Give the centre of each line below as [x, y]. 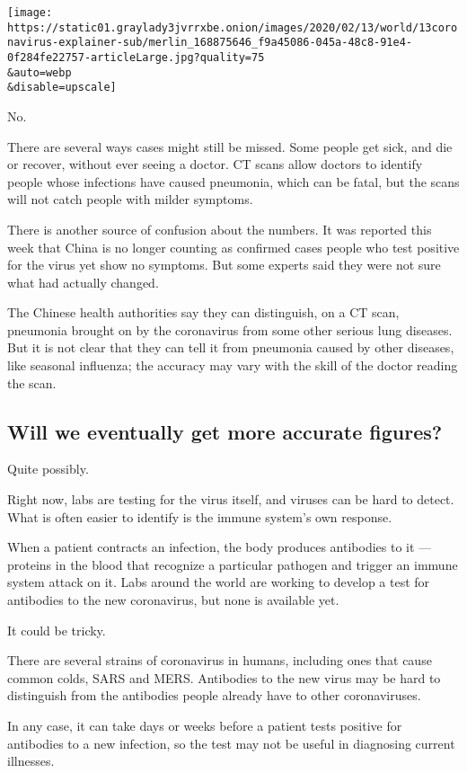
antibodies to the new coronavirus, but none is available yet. [173, 600]
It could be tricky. [57, 630]
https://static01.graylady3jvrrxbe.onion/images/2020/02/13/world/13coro [233, 27]
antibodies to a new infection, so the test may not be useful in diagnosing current [231, 743]
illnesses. [31, 761]
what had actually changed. [83, 282]
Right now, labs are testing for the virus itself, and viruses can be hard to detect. [231, 499]
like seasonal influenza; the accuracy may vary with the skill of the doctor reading [233, 365]
